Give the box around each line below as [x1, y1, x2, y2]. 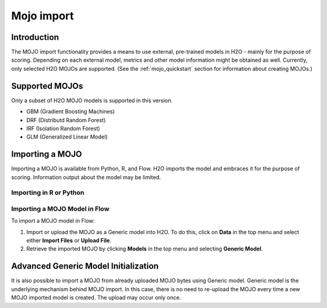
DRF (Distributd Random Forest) [26, 116, 106, 123]
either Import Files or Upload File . [26, 237, 111, 244]
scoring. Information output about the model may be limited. [11, 173, 161, 181]
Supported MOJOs [11, 80, 84, 91]
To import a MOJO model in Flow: [11, 217, 95, 224]
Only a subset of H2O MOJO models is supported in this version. [11, 97, 173, 104]
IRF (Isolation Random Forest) [26, 125, 101, 132]
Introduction [11, 32, 59, 42]
